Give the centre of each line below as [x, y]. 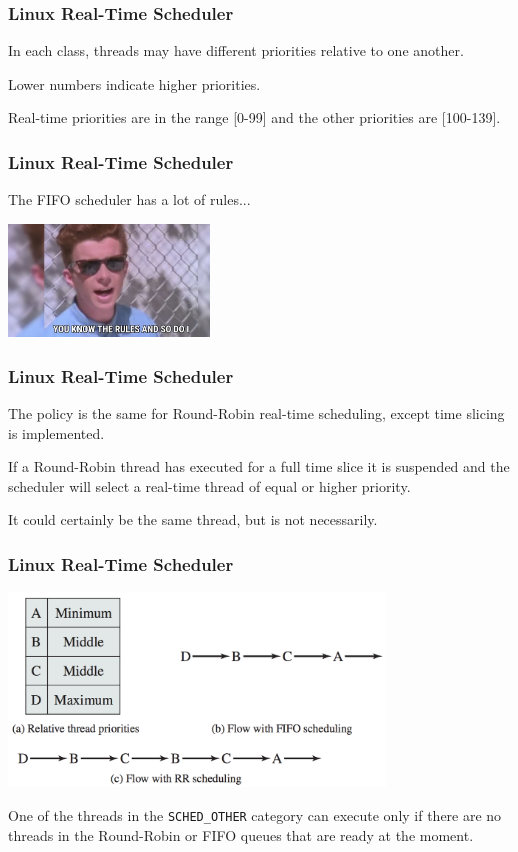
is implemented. [56, 432]
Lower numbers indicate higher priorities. [134, 83]
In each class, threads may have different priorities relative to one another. [236, 50]
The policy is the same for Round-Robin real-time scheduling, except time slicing [256, 413]
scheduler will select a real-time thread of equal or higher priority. [209, 485]
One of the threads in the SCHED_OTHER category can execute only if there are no [255, 815]
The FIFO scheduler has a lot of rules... [129, 199]
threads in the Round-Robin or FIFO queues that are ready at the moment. [241, 834]
